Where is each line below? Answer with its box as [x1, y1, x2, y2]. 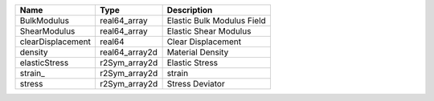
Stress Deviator [166, 79, 225, 89]
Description [166, 5, 213, 15]
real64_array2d [99, 46, 158, 58]
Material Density [166, 46, 229, 58]
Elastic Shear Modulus [166, 26, 252, 36]
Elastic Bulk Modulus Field [166, 15, 267, 26]
